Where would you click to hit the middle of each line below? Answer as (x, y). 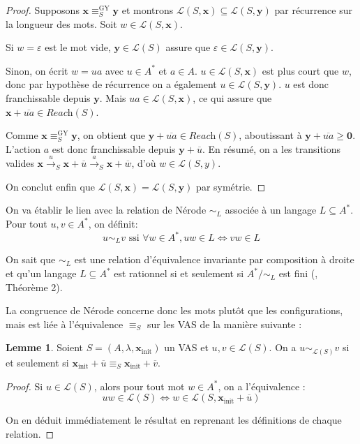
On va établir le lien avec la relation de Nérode (106, 210)
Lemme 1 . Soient (44, 347)
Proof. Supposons (43, 10)
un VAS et (186, 347)
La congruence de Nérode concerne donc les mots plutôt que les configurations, (174, 310)
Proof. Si (24, 386)
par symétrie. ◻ (231, 186)
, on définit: (113, 223)
